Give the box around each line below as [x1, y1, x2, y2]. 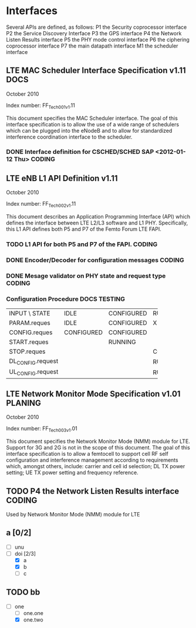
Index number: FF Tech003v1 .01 [6, 425, 77, 434]
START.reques [9, 338, 49, 346]
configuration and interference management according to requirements [6, 456, 178, 464]
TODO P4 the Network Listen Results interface [6, 486, 180, 496]
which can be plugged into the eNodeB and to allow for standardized [6, 127, 173, 134]
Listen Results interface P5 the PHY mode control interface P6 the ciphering [6, 36, 190, 43]
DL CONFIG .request [9, 357, 59, 367]
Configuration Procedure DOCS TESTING [6, 295, 125, 303]
